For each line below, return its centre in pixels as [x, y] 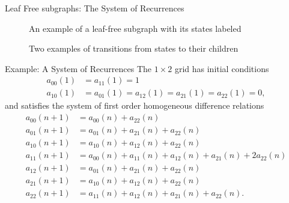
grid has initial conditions [222, 68]
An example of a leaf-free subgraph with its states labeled [135, 28]
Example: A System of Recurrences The [78, 68]
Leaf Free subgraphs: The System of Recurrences [95, 8]
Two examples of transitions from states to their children [134, 48]
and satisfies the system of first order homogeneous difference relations [135, 105]
